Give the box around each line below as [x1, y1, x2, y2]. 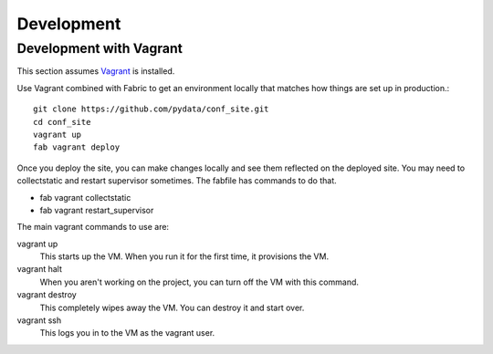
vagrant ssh [16, 315, 62, 326]
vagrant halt [16, 264, 63, 275]
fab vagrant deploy [33, 142, 121, 152]
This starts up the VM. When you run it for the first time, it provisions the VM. [39, 251, 329, 262]
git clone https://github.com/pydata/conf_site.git [33, 104, 269, 114]
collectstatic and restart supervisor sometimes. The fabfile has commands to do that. [16, 175, 337, 186]
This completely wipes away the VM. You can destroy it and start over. [39, 302, 305, 313]
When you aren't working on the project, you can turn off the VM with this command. [39, 276, 360, 287]
